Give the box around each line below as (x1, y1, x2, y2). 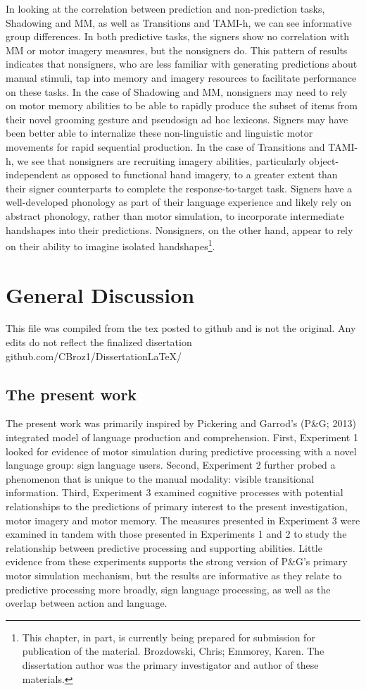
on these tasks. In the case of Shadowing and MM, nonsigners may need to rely (6, 84, 348, 99)
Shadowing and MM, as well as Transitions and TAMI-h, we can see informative (6, 15, 352, 30)
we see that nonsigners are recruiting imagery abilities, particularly (17, 153, 306, 168)
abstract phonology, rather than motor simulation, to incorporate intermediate (6, 208, 344, 223)
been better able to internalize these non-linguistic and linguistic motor (6, 125, 313, 140)
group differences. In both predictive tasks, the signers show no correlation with (6, 29, 349, 44)
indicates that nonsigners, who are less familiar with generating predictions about (6, 56, 358, 71)
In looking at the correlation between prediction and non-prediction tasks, (6, 1, 325, 16)
